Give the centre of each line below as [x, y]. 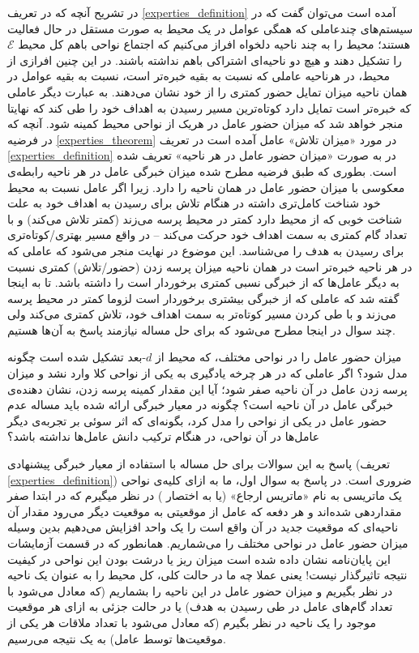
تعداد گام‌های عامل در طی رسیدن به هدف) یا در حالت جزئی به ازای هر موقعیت [200, 606]
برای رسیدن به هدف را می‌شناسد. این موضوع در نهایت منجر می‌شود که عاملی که [206, 250]
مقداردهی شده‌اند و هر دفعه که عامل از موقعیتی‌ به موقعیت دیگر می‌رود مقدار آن [205, 511]
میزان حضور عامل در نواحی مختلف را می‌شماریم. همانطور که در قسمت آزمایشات [208, 543]
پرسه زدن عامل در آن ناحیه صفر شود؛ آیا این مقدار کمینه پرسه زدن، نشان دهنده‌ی [207, 388]
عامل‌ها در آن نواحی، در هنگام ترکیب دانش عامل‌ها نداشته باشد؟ [164, 436]
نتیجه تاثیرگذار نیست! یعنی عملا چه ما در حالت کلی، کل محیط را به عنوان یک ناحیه [207, 575]
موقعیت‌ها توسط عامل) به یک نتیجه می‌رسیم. [117, 638]
